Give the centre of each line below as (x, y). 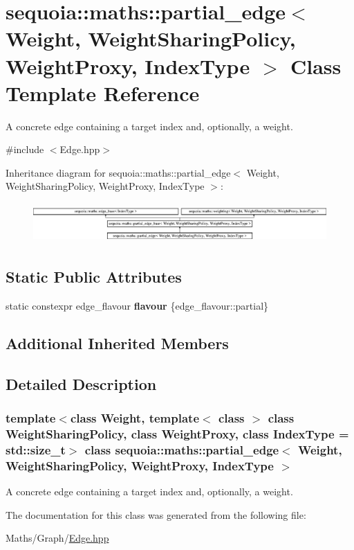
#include (25, 149)
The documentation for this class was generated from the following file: (156, 514)
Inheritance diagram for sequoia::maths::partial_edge (118, 172)
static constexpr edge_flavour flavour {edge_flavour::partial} (137, 305)
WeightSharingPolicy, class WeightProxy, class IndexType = (177, 434)
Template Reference (103, 92)
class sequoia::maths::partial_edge (182, 449)
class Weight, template (135, 418)
